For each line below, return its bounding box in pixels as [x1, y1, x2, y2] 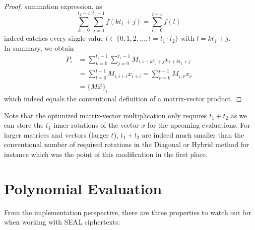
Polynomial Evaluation [4, 178, 162, 198]
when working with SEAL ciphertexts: [4, 217, 120, 227]
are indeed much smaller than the [142, 129, 244, 140]
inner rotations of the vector [53, 120, 139, 130]
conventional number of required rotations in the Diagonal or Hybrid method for [4, 139, 249, 150]
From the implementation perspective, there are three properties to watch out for [4, 207, 252, 217]
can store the [4, 120, 44, 130]
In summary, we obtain [4, 42, 74, 53]
